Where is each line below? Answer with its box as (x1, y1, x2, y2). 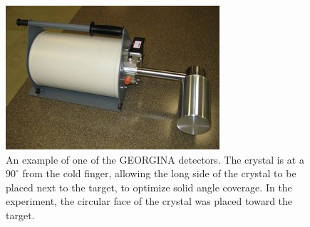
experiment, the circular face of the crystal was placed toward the (6, 194, 293, 208)
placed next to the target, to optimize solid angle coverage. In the (6, 179, 292, 194)
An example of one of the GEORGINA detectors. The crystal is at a (6, 152, 304, 167)
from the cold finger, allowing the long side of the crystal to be (22, 166, 296, 181)
